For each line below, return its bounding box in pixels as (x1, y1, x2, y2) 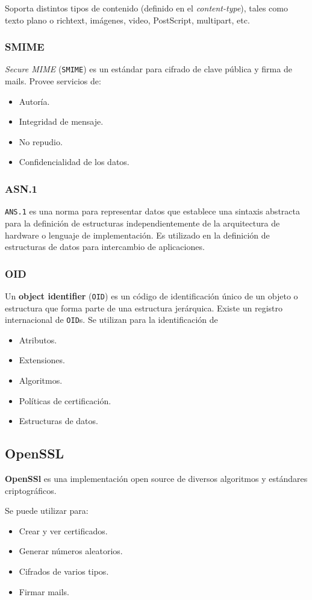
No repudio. (19, 135, 63, 148)
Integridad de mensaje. (19, 115, 104, 128)
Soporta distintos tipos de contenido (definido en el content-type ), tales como (5, 2, 288, 14)
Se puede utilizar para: (5, 504, 89, 517)
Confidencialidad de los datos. (19, 155, 129, 168)
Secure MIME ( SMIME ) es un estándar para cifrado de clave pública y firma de (5, 63, 292, 75)
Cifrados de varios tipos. (19, 564, 109, 577)
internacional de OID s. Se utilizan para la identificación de (5, 313, 218, 326)
